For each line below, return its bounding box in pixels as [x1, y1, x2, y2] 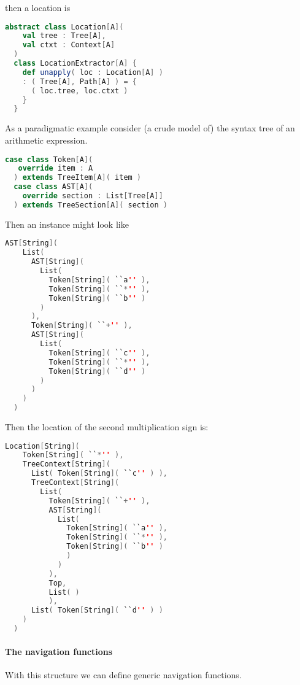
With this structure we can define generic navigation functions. [5, 668, 242, 681]
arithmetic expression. [5, 133, 88, 146]
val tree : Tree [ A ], [22, 31, 106, 41]
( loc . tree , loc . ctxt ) [31, 86, 128, 95]
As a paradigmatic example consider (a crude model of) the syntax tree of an [5, 122, 295, 134]
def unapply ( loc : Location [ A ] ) [22, 68, 163, 77]
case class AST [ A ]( [13, 182, 93, 192]
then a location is [5, 1, 71, 14]
